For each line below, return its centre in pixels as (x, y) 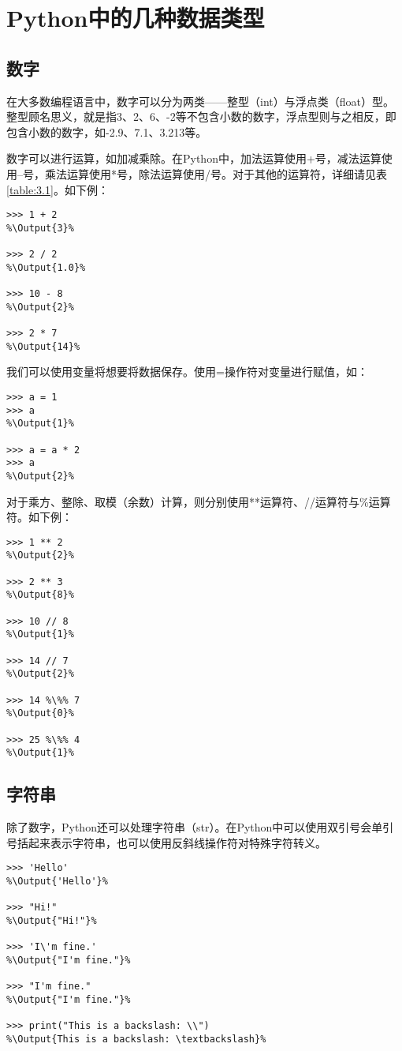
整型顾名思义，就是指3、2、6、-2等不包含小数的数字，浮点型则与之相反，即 (201, 116)
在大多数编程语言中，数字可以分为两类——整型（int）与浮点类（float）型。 (200, 101)
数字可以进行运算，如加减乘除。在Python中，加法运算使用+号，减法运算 (194, 158)
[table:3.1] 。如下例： (58, 189)
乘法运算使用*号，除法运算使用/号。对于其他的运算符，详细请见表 (216, 173)
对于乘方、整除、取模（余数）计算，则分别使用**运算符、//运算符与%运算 (199, 501)
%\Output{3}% (40, 228)
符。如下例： (39, 517)
